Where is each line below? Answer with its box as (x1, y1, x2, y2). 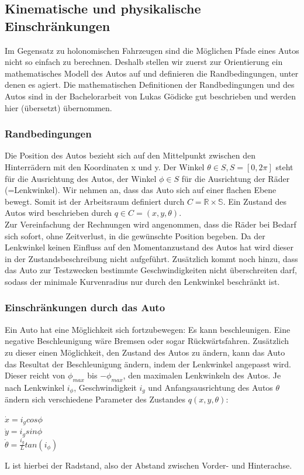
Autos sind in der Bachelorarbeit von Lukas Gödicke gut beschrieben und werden (5, 90, 296, 102)
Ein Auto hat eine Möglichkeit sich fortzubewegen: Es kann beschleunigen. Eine (5, 323, 291, 335)
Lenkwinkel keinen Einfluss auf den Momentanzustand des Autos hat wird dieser (5, 241, 294, 253)
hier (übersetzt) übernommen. (5, 101, 112, 113)
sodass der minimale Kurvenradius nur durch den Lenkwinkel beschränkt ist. (5, 275, 280, 287)
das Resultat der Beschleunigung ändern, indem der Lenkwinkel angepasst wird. (5, 357, 291, 370)
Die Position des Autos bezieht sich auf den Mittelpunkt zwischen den (5, 149, 255, 161)
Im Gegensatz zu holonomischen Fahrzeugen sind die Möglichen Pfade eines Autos (5, 44, 299, 56)
